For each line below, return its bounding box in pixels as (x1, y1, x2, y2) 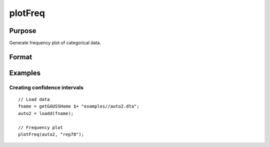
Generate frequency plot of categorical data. (9, 40, 101, 46)
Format (9, 52, 32, 61)
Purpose (9, 26, 36, 35)
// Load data (18, 96, 50, 102)
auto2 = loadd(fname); (18, 110, 74, 116)
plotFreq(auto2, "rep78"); (18, 131, 84, 137)
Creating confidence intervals (9, 84, 83, 91)
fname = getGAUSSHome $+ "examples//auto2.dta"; (18, 103, 139, 109)
